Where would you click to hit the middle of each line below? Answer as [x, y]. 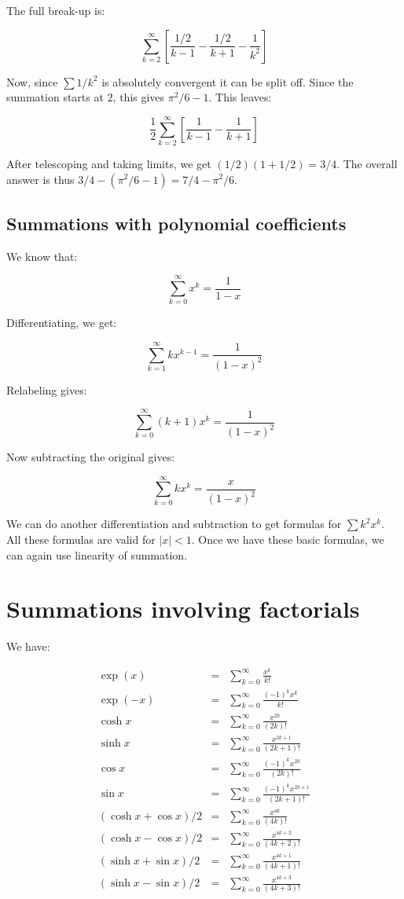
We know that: [42, 256]
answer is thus [40, 179]
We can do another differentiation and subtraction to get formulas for [174, 524]
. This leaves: [240, 97]
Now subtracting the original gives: [91, 457]
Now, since [32, 81]
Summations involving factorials [183, 609]
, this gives [139, 97]
